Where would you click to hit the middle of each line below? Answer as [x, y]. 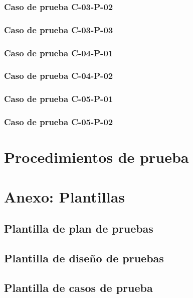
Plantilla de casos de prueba [78, 287]
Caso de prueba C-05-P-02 [59, 122]
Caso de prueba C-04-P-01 [59, 53]
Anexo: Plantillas [64, 196]
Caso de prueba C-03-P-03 [59, 29]
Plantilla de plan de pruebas [79, 228]
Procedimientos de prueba [96, 157]
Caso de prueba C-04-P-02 [59, 76]
